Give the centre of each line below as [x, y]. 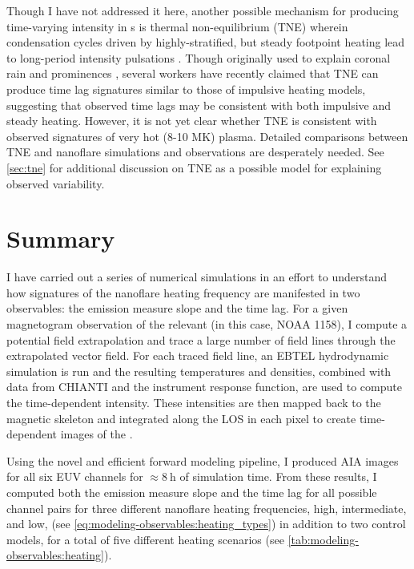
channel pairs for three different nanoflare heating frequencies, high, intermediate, [207, 508]
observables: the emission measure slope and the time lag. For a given [177, 308]
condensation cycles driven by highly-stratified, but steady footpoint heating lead [206, 42]
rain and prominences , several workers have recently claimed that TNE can [193, 73]
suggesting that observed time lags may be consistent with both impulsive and [199, 105]
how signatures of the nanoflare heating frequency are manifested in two [183, 292]
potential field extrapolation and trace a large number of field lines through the [201, 339]
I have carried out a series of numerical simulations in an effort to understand [197, 277]
